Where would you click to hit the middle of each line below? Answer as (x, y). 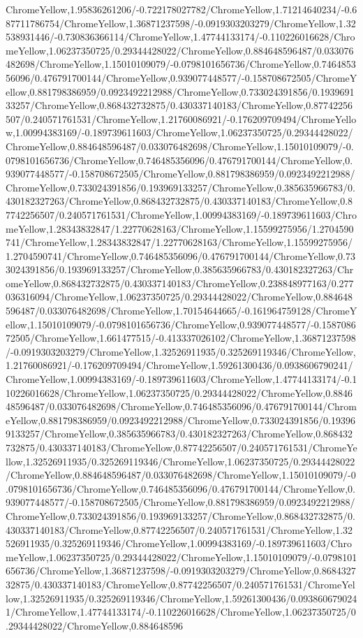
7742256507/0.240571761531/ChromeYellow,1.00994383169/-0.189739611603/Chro (181, 214)
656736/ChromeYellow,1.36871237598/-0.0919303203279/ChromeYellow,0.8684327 (181, 571)
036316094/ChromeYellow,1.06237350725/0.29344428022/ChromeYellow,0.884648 (179, 297)
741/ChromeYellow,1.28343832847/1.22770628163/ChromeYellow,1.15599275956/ (179, 242)
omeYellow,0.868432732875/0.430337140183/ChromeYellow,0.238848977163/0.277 (180, 283)
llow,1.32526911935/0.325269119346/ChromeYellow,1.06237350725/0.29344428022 (180, 461)
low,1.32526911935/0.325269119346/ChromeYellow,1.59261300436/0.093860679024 (181, 598)
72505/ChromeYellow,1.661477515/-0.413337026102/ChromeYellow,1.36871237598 (181, 338)
